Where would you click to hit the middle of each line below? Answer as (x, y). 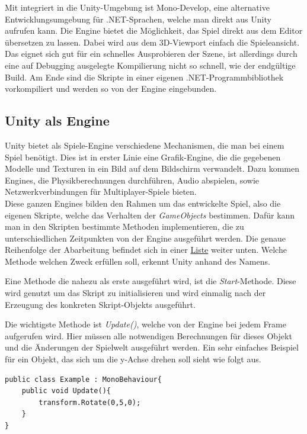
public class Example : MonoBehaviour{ (83, 379)
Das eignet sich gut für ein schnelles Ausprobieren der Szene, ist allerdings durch (151, 54)
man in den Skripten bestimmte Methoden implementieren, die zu (124, 226)
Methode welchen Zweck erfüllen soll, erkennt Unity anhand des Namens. (137, 261)
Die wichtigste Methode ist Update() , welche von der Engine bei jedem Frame (145, 324)
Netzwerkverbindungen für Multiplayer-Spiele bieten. (101, 192)
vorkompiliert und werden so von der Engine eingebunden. (111, 89)
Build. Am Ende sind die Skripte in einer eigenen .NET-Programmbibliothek (144, 77)
